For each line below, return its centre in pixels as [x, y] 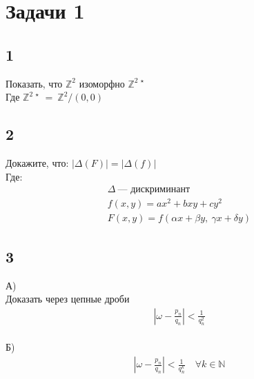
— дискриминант [154, 190]
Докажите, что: [37, 162]
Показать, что [34, 83]
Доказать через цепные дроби [68, 299]
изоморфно [102, 83]
